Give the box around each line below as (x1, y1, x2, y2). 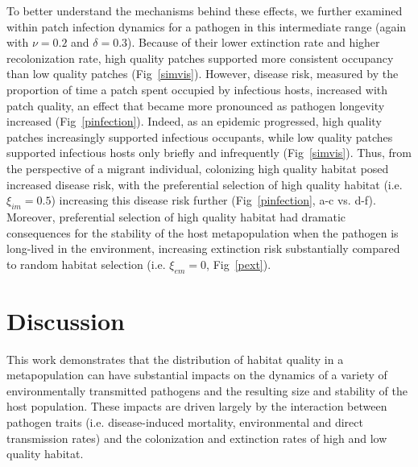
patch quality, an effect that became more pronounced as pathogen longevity (6, 97, 385, 114)
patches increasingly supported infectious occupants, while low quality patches (6, 128, 393, 145)
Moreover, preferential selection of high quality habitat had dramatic (6, 208, 346, 225)
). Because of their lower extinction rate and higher (127, 34, 380, 51)
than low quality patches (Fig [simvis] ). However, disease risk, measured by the (6, 65, 399, 82)
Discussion (6, 304, 125, 337)
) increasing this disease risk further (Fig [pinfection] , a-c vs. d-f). (51, 192, 376, 209)
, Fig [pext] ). (206, 255, 271, 272)
